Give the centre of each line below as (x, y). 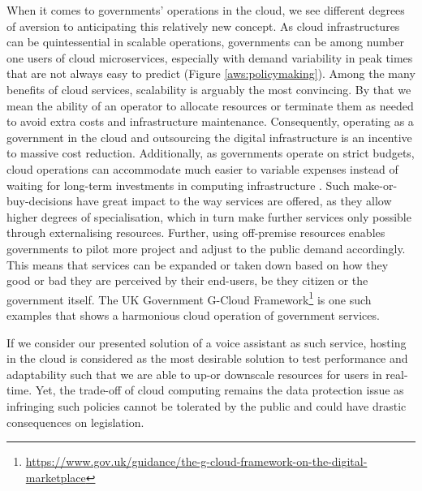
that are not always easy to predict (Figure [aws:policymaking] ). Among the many (211, 73)
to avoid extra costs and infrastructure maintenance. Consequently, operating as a (210, 121)
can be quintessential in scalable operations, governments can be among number (206, 42)
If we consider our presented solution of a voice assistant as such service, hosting (207, 342)
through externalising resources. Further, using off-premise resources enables (196, 233)
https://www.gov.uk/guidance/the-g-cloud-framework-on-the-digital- (196, 461)
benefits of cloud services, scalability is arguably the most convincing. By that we (209, 89)
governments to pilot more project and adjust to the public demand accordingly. (206, 248)
